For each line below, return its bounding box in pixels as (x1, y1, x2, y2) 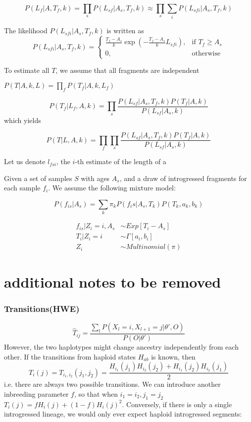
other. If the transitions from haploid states (4, 351, 136, 362)
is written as (106, 25, 144, 36)
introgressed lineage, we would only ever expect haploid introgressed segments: (4, 409, 242, 419)
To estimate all (4, 65, 50, 75)
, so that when (74, 388, 118, 399)
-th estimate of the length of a (75, 156, 166, 167)
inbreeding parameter (4, 388, 69, 399)
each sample (4, 182, 41, 193)
